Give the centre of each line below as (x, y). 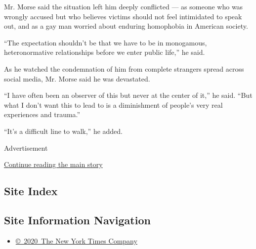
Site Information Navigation (77, 220)
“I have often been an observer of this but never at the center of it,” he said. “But (128, 95)
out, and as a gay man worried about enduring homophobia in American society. (126, 26)
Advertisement (26, 147)
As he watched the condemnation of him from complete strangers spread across (124, 68)
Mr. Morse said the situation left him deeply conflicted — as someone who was (124, 6)
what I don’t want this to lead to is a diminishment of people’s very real (113, 104)
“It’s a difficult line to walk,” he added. (64, 131)
